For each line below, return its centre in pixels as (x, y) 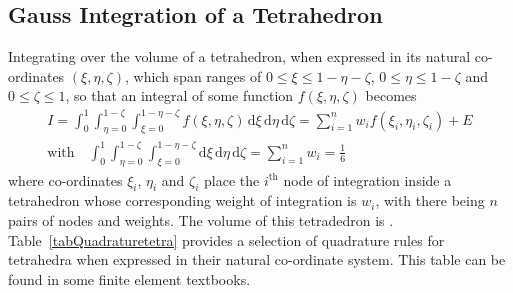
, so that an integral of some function (179, 95)
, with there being (430, 200)
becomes (391, 95)
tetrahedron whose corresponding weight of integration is (182, 200)
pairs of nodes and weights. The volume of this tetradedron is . (201, 220)
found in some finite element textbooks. (129, 278)
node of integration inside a (367, 179)
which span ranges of (197, 75)
